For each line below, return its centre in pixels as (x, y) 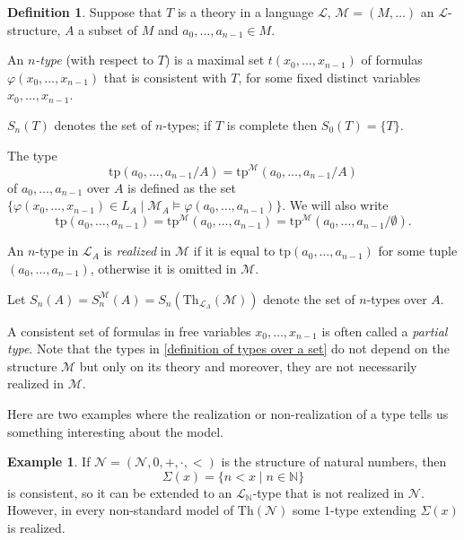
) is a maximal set (214, 60)
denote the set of (309, 298)
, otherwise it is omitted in (163, 268)
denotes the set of (103, 124)
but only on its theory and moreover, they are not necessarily (248, 366)
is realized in (137, 251)
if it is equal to (234, 251)
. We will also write (335, 205)
